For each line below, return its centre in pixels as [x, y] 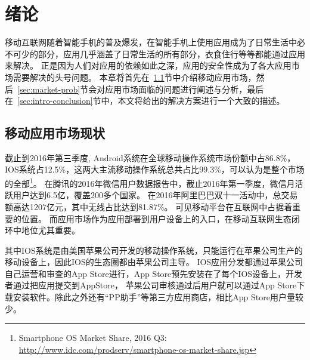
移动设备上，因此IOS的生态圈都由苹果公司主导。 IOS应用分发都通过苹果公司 [154, 262]
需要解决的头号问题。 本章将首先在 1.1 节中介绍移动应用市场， [134, 77]
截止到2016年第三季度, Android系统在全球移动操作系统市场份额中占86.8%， [150, 157]
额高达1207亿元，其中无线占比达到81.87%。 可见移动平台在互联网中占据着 [149, 206]
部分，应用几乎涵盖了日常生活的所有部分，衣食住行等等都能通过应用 [171, 53]
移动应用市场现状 [55, 133]
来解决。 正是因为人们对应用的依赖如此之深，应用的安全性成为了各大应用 [148, 65]
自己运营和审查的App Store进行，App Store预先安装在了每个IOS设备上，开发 [154, 273]
